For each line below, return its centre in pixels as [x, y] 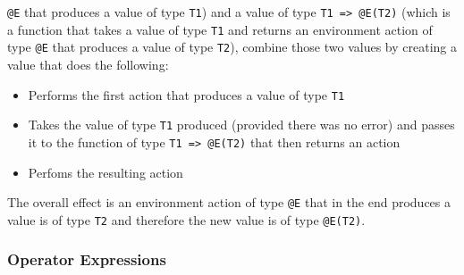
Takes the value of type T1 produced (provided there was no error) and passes [241, 125]
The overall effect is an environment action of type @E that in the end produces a [229, 202]
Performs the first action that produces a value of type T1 [186, 94]
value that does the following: [88, 64]
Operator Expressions [87, 259]
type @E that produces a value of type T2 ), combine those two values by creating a [232, 47]
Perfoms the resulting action [105, 172]
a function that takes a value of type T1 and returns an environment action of [220, 29]
